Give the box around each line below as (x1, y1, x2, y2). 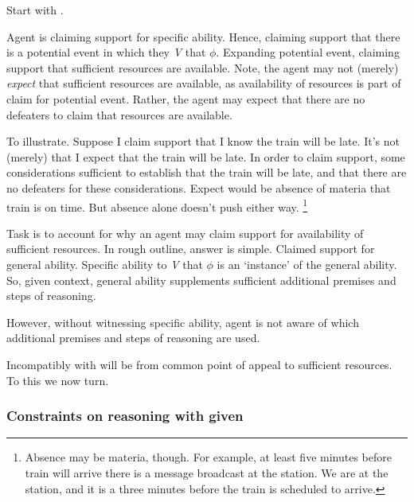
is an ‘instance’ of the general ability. (217, 255, 397, 272)
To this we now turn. (6, 372, 109, 388)
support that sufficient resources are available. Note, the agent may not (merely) (6, 59, 399, 76)
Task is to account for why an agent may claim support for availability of (6, 224, 364, 241)
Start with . (6, 2, 64, 18)
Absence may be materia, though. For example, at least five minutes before (25, 449, 392, 465)
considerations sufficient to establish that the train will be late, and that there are (6, 164, 407, 181)
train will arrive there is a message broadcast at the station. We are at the (25, 464, 389, 481)
